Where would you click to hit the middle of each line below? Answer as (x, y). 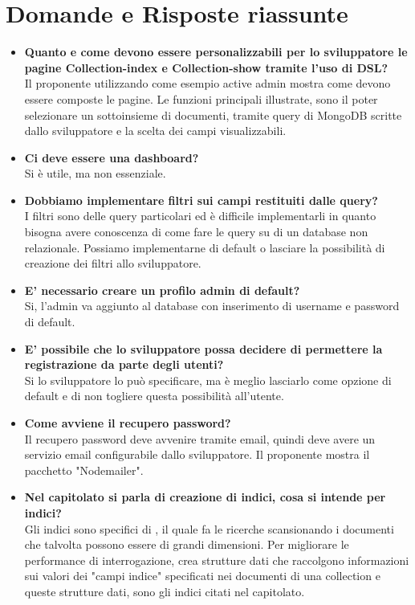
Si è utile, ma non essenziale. (95, 173)
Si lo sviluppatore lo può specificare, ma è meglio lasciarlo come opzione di (208, 380)
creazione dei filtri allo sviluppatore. (113, 263)
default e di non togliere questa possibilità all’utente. (154, 396)
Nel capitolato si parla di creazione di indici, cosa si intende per (205, 497)
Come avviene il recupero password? (128, 423)
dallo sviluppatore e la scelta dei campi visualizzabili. (155, 131)
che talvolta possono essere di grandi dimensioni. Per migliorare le (187, 544)
